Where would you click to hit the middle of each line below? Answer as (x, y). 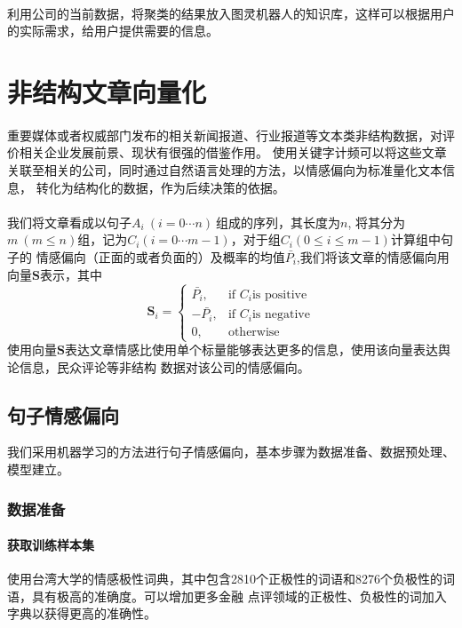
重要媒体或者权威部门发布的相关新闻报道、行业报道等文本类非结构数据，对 (225, 135)
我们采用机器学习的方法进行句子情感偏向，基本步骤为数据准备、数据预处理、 (231, 452)
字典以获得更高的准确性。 (82, 613)
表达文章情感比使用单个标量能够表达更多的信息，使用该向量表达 (251, 350)
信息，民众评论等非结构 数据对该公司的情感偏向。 (164, 366)
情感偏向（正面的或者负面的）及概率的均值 (160, 256)
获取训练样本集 (51, 545)
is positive (279, 294)
